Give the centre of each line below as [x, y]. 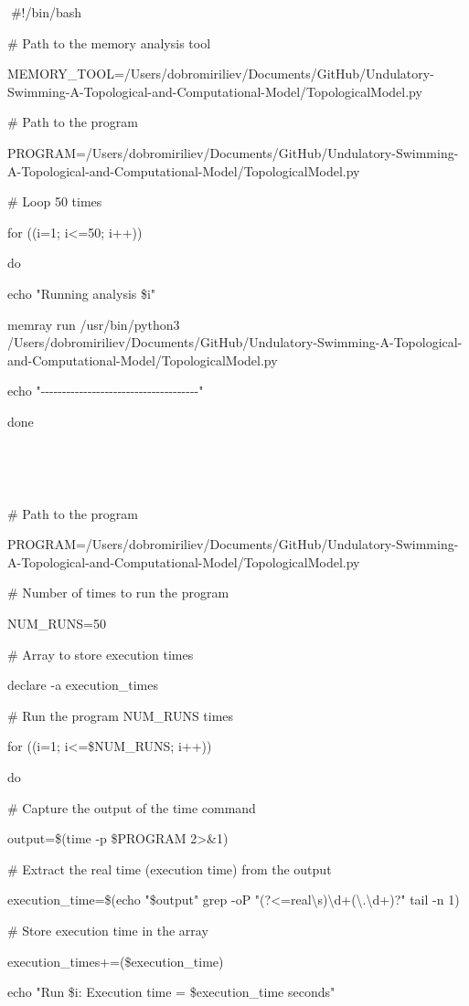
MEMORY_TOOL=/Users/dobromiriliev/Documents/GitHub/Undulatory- [221, 74]
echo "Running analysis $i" [82, 293]
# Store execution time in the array [108, 930]
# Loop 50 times [55, 201]
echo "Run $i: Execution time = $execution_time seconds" [171, 992]
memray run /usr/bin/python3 [94, 324]
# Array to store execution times [101, 654]
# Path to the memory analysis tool [109, 42]
